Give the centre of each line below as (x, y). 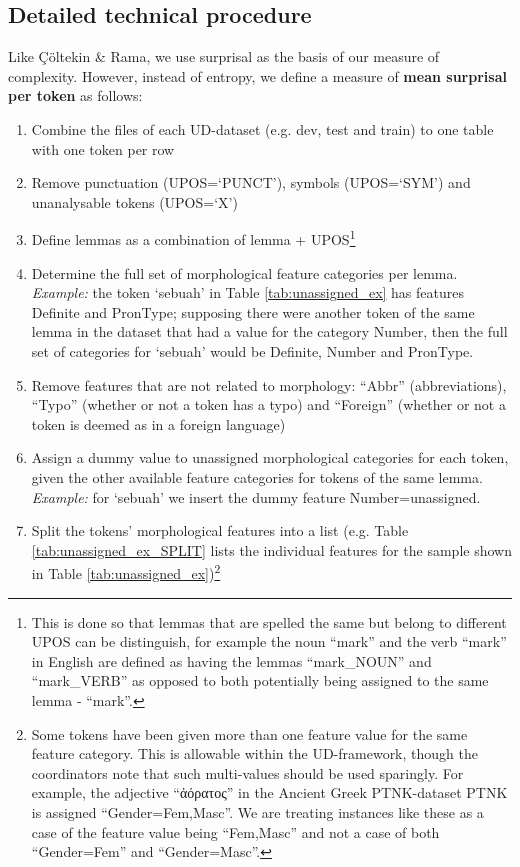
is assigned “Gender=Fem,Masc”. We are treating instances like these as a (257, 811)
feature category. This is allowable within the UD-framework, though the (254, 753)
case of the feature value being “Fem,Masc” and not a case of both (235, 831)
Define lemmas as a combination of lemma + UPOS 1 (193, 238)
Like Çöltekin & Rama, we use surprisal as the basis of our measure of (224, 56)
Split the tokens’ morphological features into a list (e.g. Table (220, 530)
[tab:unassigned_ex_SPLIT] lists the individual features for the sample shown (271, 549)
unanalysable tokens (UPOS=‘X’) (134, 201)
